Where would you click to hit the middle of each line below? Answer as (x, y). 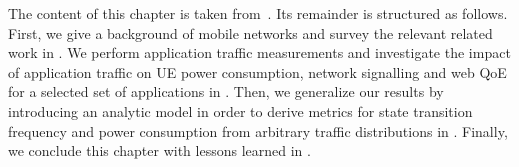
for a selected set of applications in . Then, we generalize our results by (226, 91)
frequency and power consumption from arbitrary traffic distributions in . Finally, (258, 130)
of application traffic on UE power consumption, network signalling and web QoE (257, 71)
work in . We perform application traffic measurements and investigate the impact (259, 52)
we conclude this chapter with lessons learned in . (159, 150)
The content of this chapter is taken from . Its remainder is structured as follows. (258, 13)
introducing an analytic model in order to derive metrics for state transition (240, 110)
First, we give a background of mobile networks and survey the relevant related (250, 32)
